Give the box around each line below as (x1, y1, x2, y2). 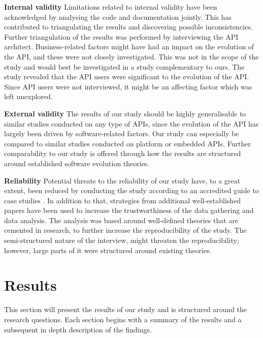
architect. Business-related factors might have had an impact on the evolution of (4, 41, 254, 52)
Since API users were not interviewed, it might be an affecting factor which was (4, 81, 252, 91)
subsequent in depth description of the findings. (4, 324, 152, 334)
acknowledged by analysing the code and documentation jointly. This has (4, 11, 232, 22)
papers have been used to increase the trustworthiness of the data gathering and (4, 205, 254, 216)
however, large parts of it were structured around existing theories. (4, 244, 212, 255)
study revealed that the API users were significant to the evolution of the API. (4, 71, 249, 82)
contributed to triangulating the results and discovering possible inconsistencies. (4, 21, 253, 32)
